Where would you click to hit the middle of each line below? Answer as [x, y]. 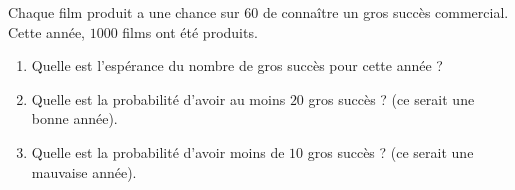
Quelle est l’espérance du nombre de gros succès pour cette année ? [237, 65]
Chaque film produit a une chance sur [124, 12]
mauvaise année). [84, 171]
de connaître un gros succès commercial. [385, 12]
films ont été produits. [190, 31]
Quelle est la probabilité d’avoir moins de [158, 151]
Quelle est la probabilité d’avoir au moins [158, 98]
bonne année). [74, 118]
